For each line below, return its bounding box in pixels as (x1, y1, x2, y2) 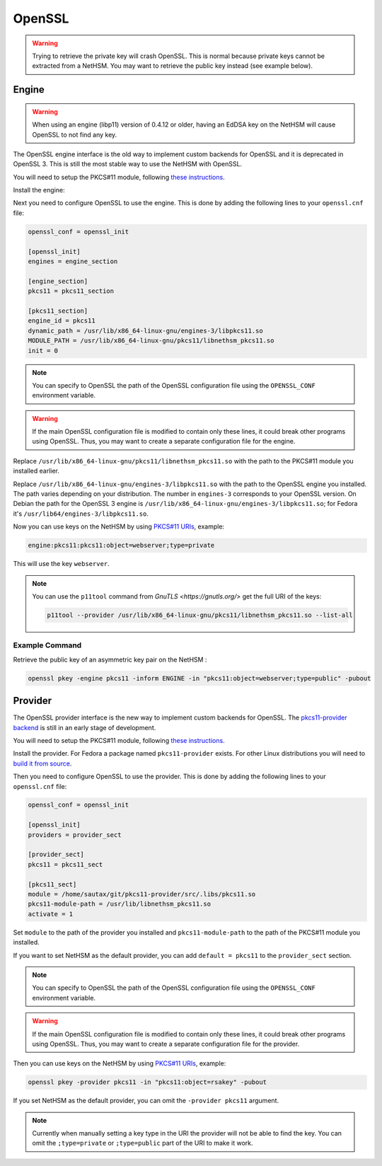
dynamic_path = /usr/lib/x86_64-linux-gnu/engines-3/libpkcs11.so (28, 326, 263, 335)
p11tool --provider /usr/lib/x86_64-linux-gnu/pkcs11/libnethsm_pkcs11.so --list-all (47, 611, 353, 619)
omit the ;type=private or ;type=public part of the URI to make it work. (32, 1139, 254, 1148)
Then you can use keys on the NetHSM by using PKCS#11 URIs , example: (13, 1059, 226, 1068)
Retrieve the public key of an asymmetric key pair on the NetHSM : (13, 655, 207, 664)
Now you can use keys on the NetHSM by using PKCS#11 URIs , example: (13, 522, 225, 531)
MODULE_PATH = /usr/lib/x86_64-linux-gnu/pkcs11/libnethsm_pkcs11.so (28, 337, 274, 345)
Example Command (13, 640, 82, 650)
